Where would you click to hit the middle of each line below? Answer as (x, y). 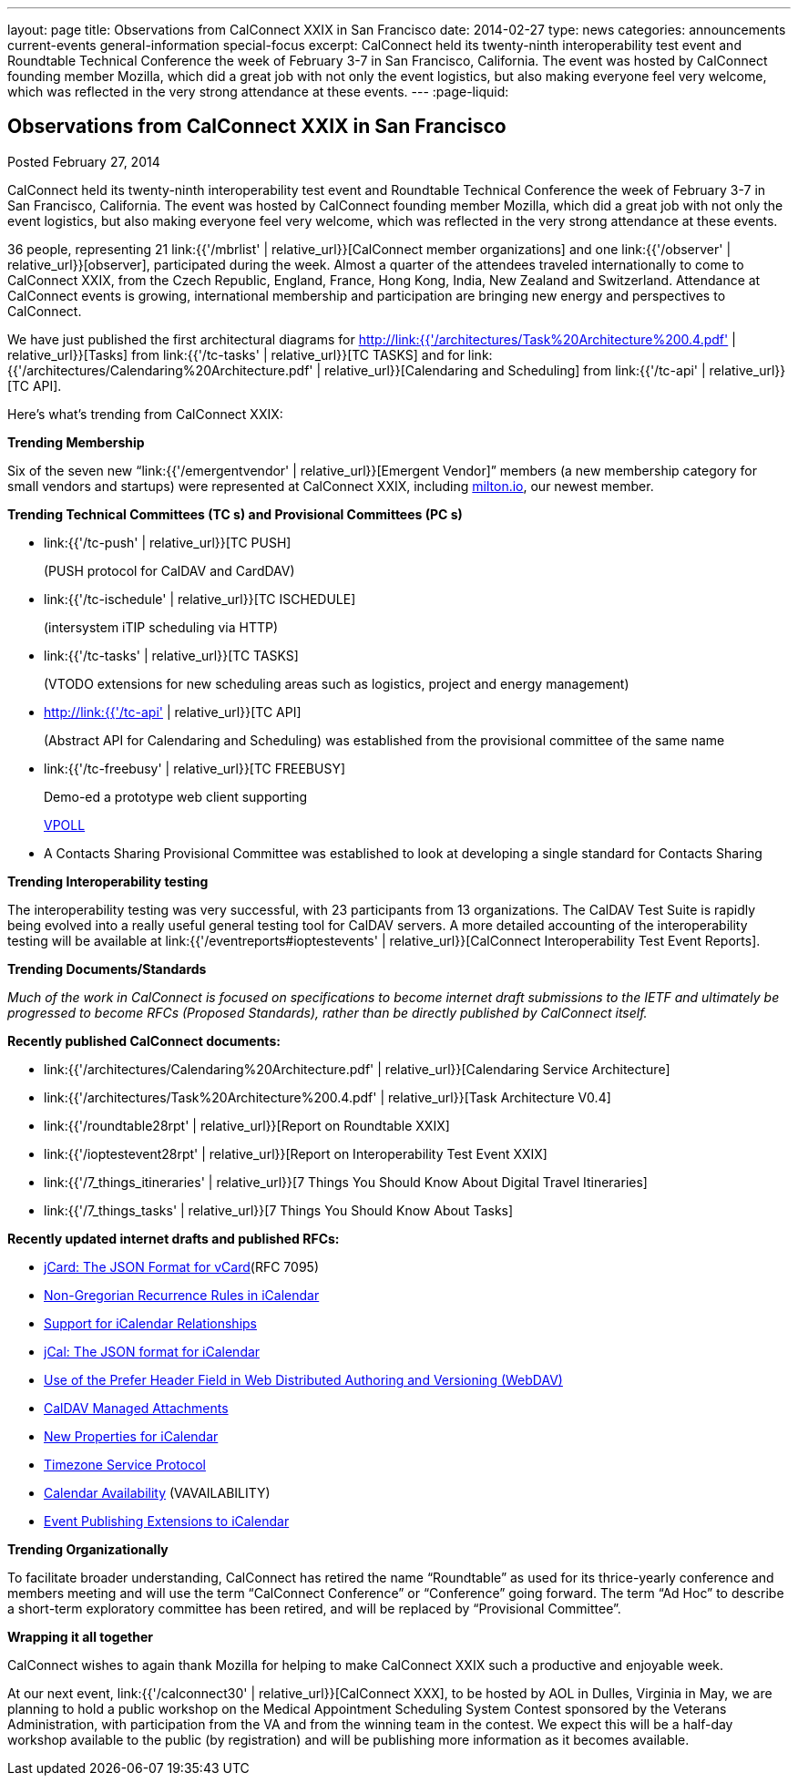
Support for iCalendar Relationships (151, 1323)
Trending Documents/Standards (107, 968)
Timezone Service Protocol (125, 1464)
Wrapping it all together (80, 1636)
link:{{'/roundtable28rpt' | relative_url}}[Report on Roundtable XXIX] (247, 1125)
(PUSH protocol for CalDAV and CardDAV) (169, 570)
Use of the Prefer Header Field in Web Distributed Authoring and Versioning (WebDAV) (303, 1379)
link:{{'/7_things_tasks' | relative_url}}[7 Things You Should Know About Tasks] (279, 1210)
